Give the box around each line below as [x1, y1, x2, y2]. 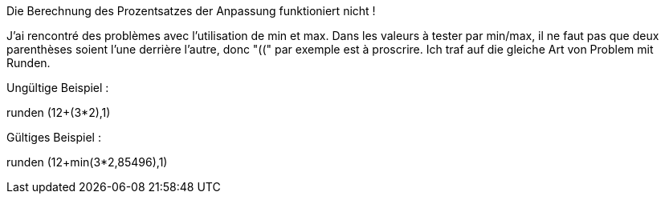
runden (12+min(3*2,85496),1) [6, 155, 168, 169]
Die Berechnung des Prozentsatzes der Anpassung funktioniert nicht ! [6, 4, 376, 18]
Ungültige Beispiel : [6, 81, 109, 94]
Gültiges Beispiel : [6, 130, 101, 144]
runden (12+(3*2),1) [6, 106, 111, 119]
